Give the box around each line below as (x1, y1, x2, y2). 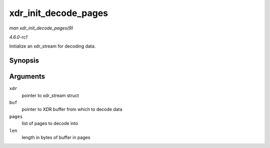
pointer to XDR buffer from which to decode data (21, 106, 122, 112)
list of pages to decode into (21, 120, 78, 126)
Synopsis (9, 56, 39, 65)
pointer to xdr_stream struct (21, 92, 79, 98)
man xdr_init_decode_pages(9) (9, 25, 73, 31)
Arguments (9, 72, 45, 81)
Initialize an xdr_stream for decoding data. (9, 43, 96, 49)
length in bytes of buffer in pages (21, 134, 90, 140)
